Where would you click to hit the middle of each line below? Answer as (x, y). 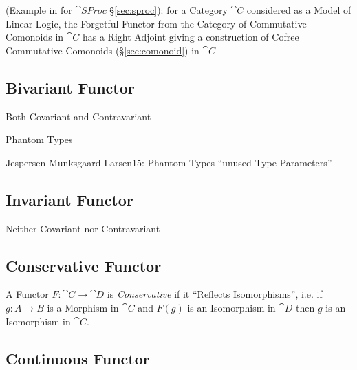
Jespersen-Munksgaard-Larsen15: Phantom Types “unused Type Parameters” (169, 162)
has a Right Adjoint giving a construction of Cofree (191, 37)
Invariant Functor (69, 199)
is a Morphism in (83, 307)
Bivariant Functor (70, 87)
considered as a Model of (299, 10)
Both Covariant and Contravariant (78, 116)
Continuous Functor (78, 358)
